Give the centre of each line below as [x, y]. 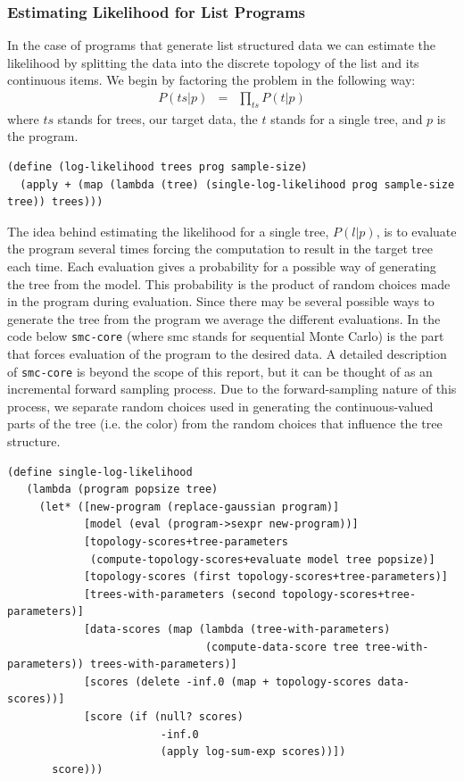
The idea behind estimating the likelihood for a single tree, [168, 231]
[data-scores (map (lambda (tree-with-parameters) [237, 629]
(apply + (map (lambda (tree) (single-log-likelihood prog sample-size [237, 184]
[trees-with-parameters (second [179, 594]
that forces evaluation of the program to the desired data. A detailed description [227, 354]
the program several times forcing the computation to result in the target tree [220, 249]
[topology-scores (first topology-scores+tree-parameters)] [265, 577]
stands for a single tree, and [347, 118]
